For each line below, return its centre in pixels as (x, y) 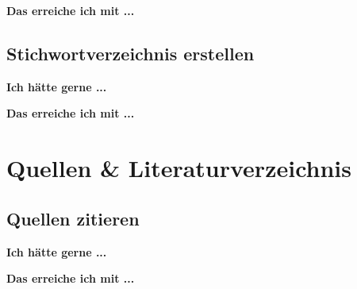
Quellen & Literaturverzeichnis (179, 168)
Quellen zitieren (73, 218)
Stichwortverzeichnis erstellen (131, 53)
